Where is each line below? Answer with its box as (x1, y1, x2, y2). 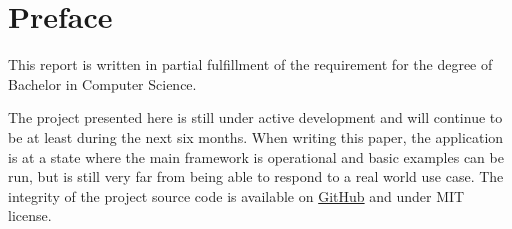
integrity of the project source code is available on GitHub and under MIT (8, 185, 465, 206)
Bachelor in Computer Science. (8, 73, 197, 94)
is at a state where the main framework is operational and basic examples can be (8, 146, 504, 167)
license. (8, 205, 52, 226)
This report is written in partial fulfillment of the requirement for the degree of (8, 54, 493, 75)
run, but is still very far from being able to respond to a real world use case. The (8, 166, 504, 187)
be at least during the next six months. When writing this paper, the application (8, 126, 504, 147)
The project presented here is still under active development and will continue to (8, 107, 503, 128)
